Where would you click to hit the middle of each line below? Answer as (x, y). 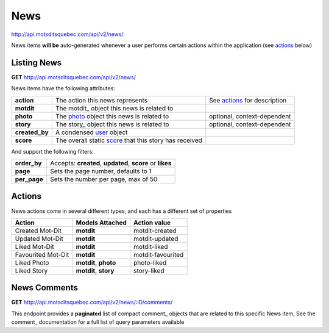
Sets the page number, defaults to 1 (101, 171)
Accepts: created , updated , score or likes (111, 163)
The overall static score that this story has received (129, 140)
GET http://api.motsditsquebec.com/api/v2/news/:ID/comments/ (92, 303)
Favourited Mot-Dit (42, 254)
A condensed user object (91, 132)
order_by (28, 163)
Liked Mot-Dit (34, 246)
